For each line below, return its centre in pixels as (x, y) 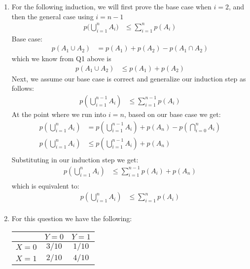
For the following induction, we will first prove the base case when (111, 6)
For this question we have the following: (72, 218)
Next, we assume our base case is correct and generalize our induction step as (129, 78)
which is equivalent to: (45, 185)
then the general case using (53, 16)
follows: (23, 88)
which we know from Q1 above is (61, 58)
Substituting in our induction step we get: (75, 159)
